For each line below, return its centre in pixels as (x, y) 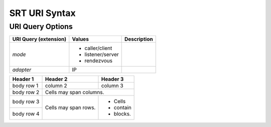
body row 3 (26, 101)
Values (80, 39)
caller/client (98, 48)
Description (139, 39)
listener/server (102, 54)
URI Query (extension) (39, 39)
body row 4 (26, 113)
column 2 (56, 86)
